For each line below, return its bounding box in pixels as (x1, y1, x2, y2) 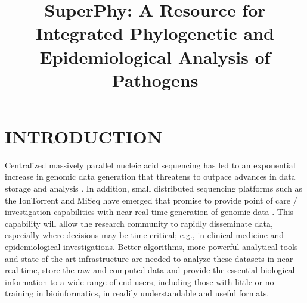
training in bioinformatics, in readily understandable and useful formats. (5, 287, 269, 299)
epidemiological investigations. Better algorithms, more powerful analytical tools (5, 240, 298, 253)
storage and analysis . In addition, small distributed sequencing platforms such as (5, 182, 303, 195)
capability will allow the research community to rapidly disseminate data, (5, 217, 273, 229)
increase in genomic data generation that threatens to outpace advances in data (5, 170, 296, 183)
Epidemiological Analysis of (39, 44, 271, 68)
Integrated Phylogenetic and (36, 21, 274, 45)
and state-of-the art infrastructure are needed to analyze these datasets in (5, 252, 275, 264)
